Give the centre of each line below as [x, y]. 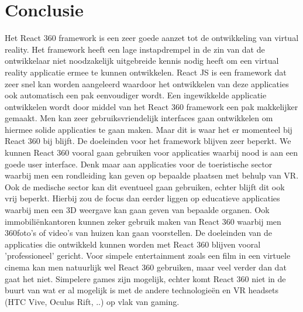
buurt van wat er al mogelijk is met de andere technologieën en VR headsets [142, 290]
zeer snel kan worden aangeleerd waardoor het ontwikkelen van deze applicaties [147, 83]
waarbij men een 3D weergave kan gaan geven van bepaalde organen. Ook [137, 210]
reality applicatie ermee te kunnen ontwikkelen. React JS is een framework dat [146, 72]
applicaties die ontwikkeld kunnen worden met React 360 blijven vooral [133, 244]
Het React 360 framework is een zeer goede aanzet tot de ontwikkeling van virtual [152, 38]
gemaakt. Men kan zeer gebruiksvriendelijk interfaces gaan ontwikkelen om [139, 118]
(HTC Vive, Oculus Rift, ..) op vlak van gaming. [92, 301]
